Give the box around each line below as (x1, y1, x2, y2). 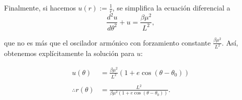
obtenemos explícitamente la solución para (4, 48, 135, 58)
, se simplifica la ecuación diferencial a (112, 2, 230, 12)
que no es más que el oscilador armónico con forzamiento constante (4, 37, 211, 47)
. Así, (221, 37, 238, 47)
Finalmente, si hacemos (4, 2, 76, 12)
